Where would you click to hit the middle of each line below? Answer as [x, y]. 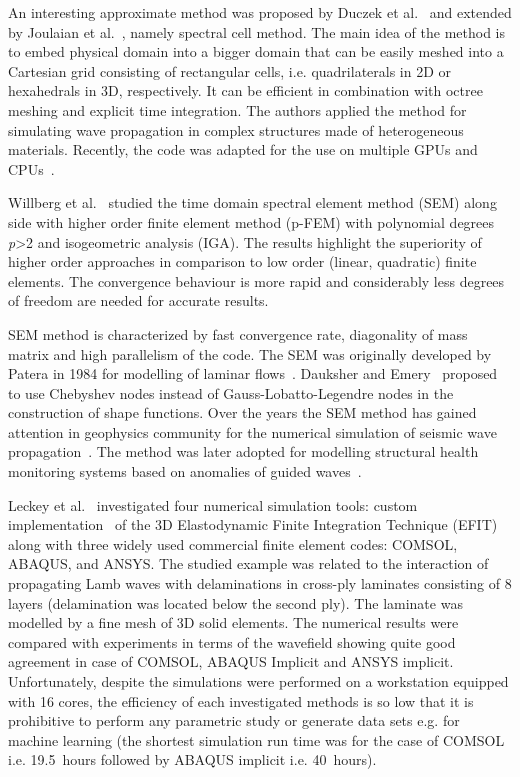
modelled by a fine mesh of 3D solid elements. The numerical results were [233, 622]
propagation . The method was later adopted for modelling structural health [243, 451]
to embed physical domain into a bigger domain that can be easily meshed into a [256, 51]
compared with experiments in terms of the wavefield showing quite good [232, 641]
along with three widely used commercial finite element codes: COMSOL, [233, 543]
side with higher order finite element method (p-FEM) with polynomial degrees [251, 221]
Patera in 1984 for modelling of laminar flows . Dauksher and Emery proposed [253, 373]
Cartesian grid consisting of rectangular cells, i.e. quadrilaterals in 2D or [230, 70]
